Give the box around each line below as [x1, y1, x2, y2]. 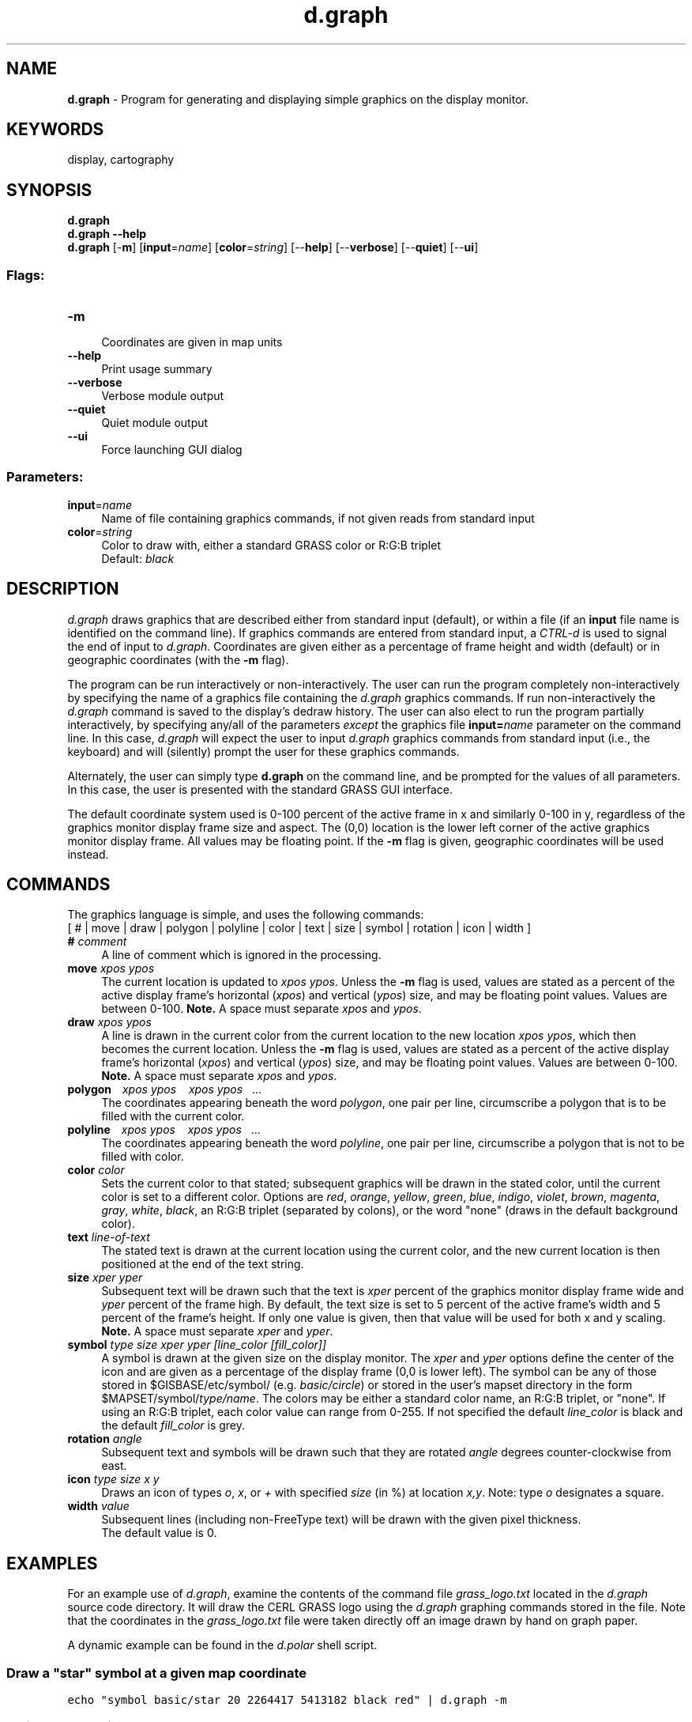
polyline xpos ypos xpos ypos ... [67, 1123, 261, 1137]
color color [67, 1163, 125, 1177]
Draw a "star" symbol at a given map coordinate [6, 1664, 307, 1681]
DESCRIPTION [6, 579, 119, 599]
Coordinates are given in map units [101, 335, 283, 349]
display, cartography [67, 153, 175, 167]
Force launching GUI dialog [101, 443, 243, 457]
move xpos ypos [67, 961, 155, 976]
